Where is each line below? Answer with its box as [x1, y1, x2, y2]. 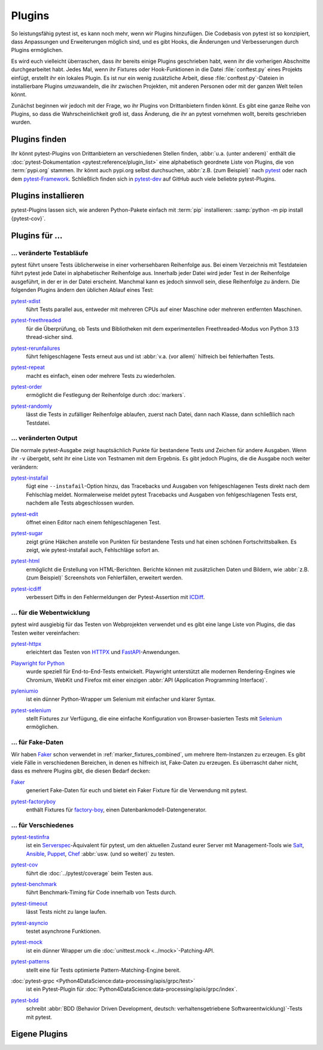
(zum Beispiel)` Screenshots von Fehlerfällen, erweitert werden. [26, 574, 183, 581]
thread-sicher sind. [26, 334, 74, 341]
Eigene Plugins [11, 1029, 68, 1039]
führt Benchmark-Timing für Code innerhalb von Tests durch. [26, 889, 176, 896]
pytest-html [11, 557, 40, 564]
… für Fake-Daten [11, 738, 64, 747]
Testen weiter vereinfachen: [11, 629, 80, 636]
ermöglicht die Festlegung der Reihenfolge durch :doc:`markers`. [26, 392, 185, 399]
